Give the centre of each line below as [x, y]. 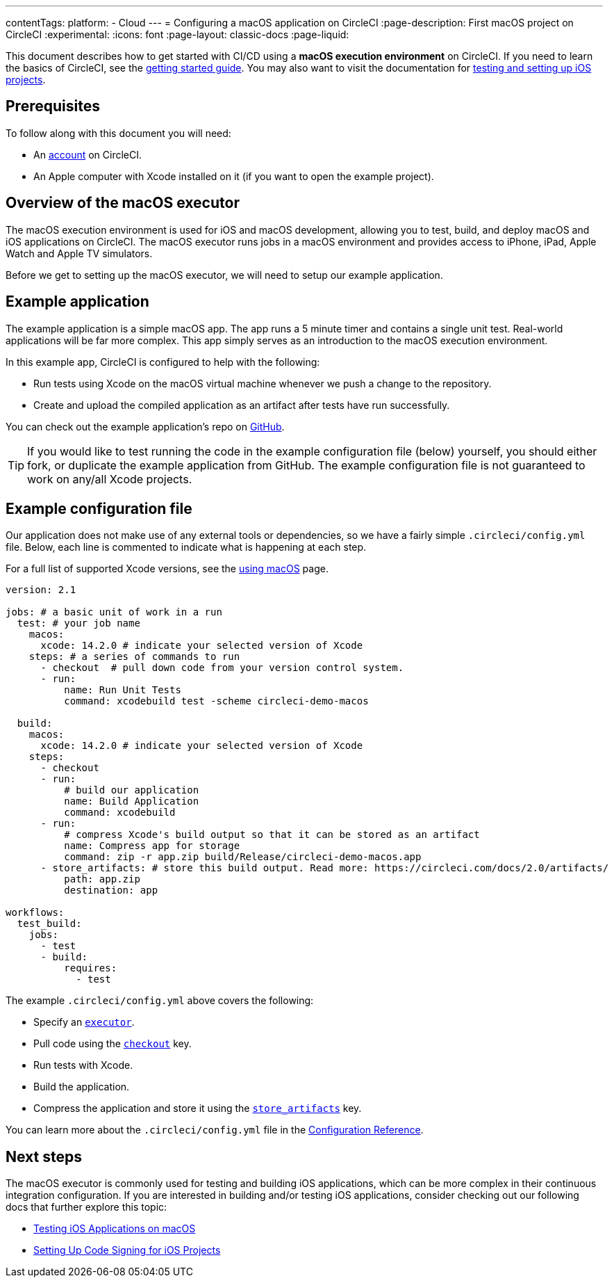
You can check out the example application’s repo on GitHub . [145, 426]
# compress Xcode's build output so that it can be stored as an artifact [272, 835]
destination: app [111, 890]
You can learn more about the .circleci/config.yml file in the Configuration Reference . [215, 1130]
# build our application [132, 790]
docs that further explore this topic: [86, 1207]
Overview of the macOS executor [123, 203]
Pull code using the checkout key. [113, 1044]
